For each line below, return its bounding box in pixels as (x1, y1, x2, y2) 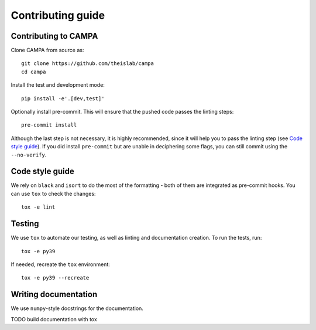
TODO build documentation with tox (11, 315, 98, 322)
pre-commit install (21, 122, 77, 128)
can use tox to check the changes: (11, 190, 96, 197)
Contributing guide (11, 9, 105, 22)
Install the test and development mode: (11, 81, 105, 89)
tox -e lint (21, 204, 56, 210)
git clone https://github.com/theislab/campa (21, 60, 154, 67)
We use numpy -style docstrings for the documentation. (11, 305, 143, 312)
